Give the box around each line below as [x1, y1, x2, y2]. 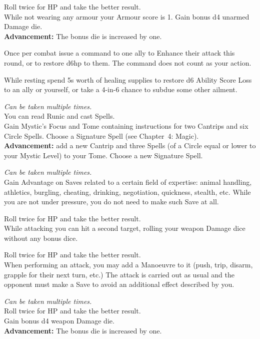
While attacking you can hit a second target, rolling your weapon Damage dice [4, 223, 245, 233]
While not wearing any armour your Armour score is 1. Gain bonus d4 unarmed [4, 11, 249, 22]
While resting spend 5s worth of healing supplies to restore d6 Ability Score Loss [4, 74, 252, 85]
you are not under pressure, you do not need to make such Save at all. [4, 196, 219, 207]
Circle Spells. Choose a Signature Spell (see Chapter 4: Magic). [4, 130, 199, 141]
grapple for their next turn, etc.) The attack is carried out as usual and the [4, 269, 234, 279]
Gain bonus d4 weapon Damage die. [4, 315, 114, 326]
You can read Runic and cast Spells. [4, 111, 115, 121]
